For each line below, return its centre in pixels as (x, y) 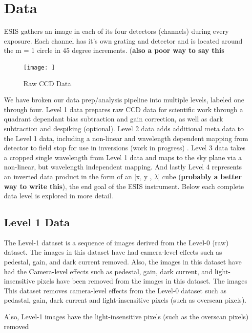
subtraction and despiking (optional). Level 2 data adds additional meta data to (124, 128)
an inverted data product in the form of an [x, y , (78, 176)
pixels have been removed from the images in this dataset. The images (142, 281)
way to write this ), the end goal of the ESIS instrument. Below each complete (124, 186)
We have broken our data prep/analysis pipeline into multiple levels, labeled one (124, 100)
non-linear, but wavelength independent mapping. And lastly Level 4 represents (123, 167)
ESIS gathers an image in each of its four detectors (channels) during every (116, 31)
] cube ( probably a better (200, 176)
